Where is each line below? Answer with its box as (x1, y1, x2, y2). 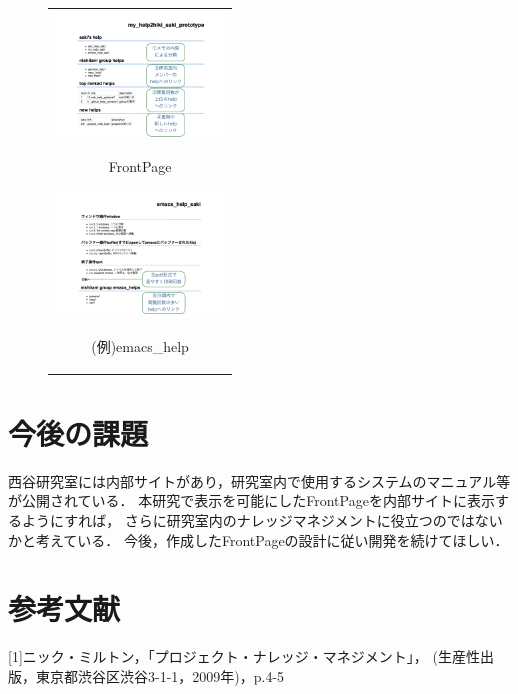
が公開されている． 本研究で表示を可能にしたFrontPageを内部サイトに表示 (8, 490, 495, 511)
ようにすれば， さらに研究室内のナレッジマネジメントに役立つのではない (21, 510, 503, 531)
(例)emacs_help (91, 335, 189, 356)
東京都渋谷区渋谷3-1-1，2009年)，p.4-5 (35, 665, 285, 686)
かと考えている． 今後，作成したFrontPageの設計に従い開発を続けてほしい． (8, 529, 509, 550)
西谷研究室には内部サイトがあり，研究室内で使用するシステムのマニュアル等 (8, 470, 511, 491)
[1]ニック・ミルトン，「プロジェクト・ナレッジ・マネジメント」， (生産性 (8, 646, 480, 667)
